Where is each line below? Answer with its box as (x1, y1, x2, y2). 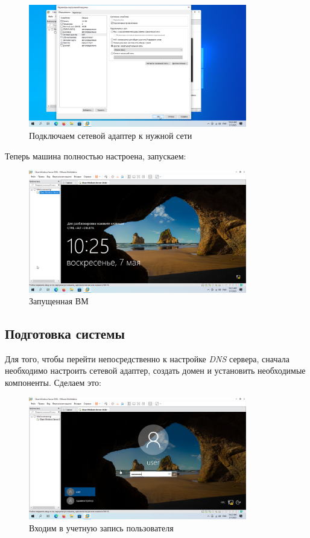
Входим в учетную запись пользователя (29, 521, 174, 534)
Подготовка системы (5, 324, 125, 343)
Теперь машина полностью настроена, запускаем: (5, 149, 186, 162)
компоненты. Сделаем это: (5, 376, 101, 389)
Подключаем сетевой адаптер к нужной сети (29, 129, 192, 141)
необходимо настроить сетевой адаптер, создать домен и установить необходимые (5, 364, 306, 377)
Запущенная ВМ (29, 295, 89, 307)
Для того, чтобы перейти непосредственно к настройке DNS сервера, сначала (5, 352, 290, 365)
